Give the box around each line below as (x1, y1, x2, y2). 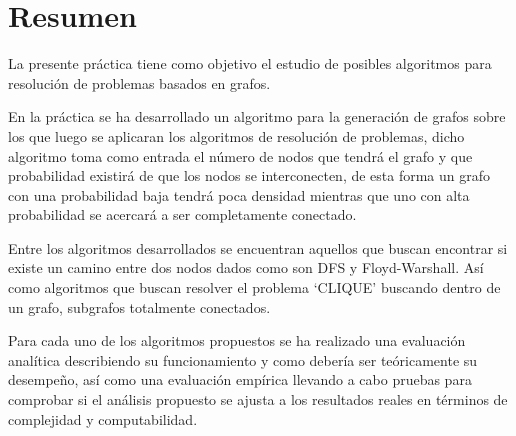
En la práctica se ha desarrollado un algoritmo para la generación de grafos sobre (8, 106, 506, 127)
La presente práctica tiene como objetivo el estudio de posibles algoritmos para (8, 53, 492, 74)
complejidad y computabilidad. (8, 408, 198, 429)
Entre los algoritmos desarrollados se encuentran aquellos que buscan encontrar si (8, 237, 508, 258)
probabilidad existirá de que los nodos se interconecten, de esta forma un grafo (8, 165, 491, 186)
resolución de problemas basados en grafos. (8, 72, 271, 93)
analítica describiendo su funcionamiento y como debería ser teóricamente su (8, 349, 478, 370)
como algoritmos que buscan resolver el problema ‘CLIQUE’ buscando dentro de (8, 277, 501, 298)
